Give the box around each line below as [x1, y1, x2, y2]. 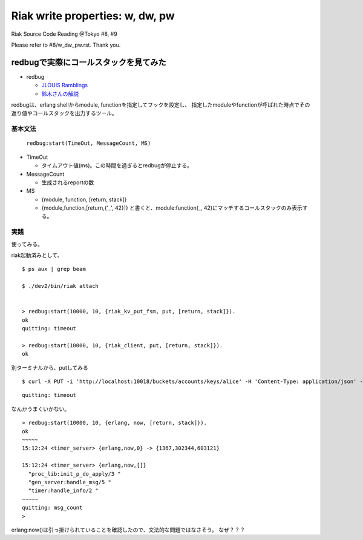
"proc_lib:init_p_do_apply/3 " [28, 470, 121, 477]
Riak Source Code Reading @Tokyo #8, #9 [11, 30, 117, 38]
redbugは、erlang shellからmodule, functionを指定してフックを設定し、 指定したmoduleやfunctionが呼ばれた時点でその [11, 101, 310, 108]
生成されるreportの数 [41, 179, 94, 186]
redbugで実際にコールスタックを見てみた [11, 57, 166, 67]
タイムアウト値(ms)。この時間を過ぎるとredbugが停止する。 [41, 162, 193, 169]
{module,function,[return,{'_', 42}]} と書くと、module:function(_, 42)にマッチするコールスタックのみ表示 [41, 204, 302, 212]
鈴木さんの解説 [41, 90, 79, 97]
